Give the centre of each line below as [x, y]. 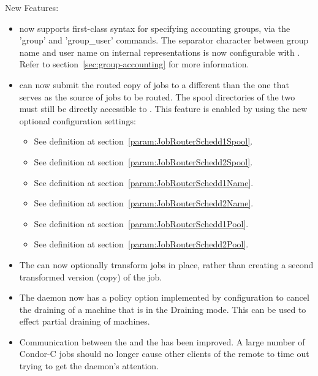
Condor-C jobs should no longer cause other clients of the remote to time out [164, 354]
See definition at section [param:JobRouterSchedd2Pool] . [141, 244]
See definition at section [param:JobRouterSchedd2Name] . [144, 203]
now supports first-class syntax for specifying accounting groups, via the [155, 28]
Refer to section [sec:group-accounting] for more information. [134, 64]
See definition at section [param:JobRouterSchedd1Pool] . [141, 223]
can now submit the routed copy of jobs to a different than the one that [154, 84]
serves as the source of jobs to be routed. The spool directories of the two [157, 96]
